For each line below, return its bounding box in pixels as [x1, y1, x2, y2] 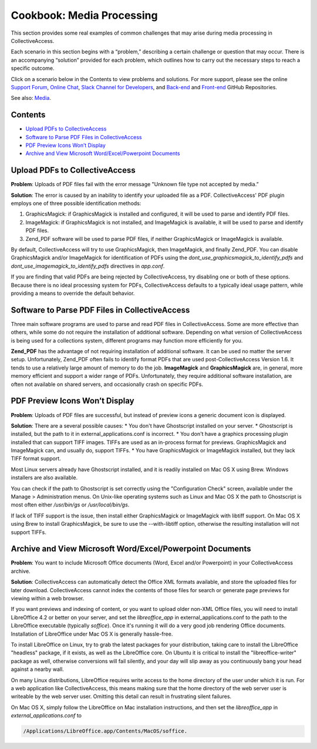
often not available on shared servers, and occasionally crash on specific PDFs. [11, 381, 204, 388]
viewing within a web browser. [11, 595, 85, 602]
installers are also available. [11, 474, 78, 481]
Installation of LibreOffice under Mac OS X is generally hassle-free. [11, 630, 173, 637]
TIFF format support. [11, 455, 61, 462]
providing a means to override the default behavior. [11, 290, 135, 297]
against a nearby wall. [11, 666, 64, 673]
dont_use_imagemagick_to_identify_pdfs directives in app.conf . [11, 262, 165, 270]
